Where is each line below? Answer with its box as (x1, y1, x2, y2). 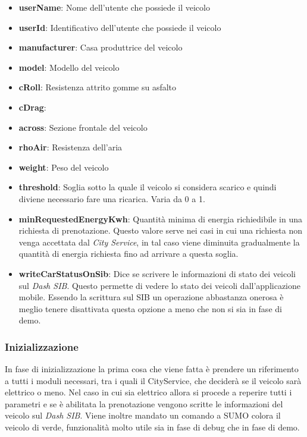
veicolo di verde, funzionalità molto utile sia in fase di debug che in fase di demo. (5, 421, 300, 433)
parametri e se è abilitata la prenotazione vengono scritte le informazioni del (5, 397, 283, 410)
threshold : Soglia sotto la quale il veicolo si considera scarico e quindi (18, 181, 277, 193)
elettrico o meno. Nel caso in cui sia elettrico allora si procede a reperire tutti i (5, 386, 292, 398)
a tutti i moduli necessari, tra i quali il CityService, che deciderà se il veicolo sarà (5, 374, 302, 386)
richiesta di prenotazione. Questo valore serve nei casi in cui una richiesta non (18, 224, 302, 237)
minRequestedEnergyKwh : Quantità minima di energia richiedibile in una (18, 212, 303, 225)
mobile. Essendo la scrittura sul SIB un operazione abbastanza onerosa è (18, 291, 284, 303)
